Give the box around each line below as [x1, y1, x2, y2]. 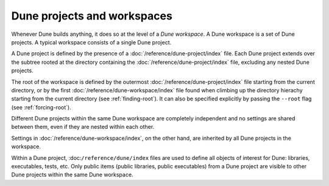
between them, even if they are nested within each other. [11, 123, 155, 131]
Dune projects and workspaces [11, 9, 173, 22]
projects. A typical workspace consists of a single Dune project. [11, 38, 172, 46]
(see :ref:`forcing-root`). [11, 103, 71, 111]
